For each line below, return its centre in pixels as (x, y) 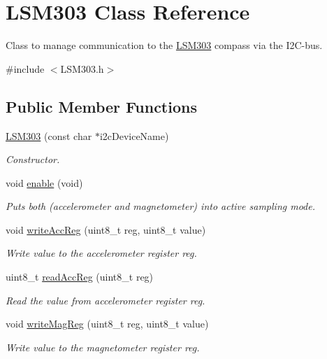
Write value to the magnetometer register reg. (103, 347)
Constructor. (33, 159)
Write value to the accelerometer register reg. (101, 253)
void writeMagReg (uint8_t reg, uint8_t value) (107, 324)
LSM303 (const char (49, 135)
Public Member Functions (101, 106)
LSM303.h (82, 68)
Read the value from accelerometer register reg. (106, 300)
